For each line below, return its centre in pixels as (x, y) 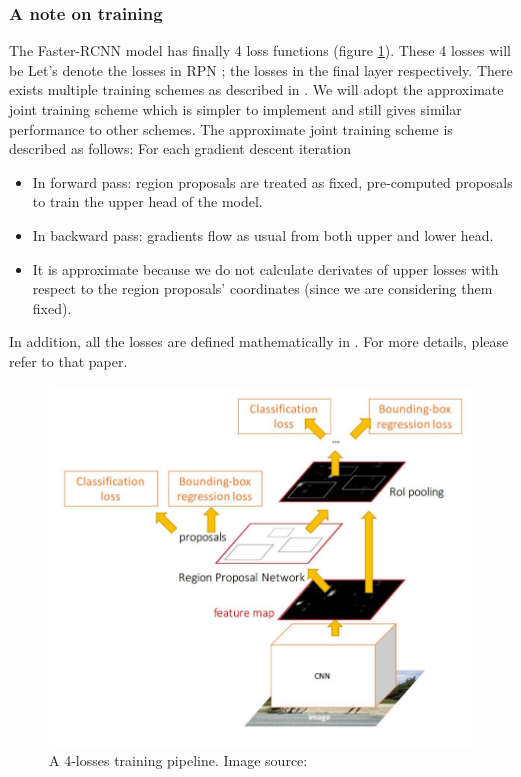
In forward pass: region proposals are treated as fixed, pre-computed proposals (272, 181)
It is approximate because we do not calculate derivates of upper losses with (265, 268)
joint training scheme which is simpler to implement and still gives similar (235, 109)
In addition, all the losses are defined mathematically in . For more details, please (259, 341)
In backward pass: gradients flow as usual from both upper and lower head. (263, 234)
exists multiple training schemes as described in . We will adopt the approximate (256, 89)
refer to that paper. (68, 360)
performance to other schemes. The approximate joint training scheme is (231, 128)
